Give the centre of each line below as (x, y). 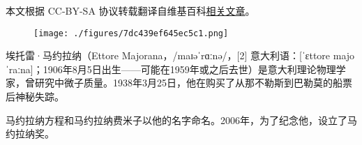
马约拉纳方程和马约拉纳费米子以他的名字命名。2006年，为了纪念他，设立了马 (181, 120)
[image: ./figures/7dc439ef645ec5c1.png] (131, 33)
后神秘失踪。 (35, 97)
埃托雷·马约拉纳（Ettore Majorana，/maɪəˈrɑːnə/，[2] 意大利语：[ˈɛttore (168, 55)
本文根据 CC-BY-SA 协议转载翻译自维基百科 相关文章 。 (130, 10)
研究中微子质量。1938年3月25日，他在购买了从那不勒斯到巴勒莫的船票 (193, 83)
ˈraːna (18, 69)
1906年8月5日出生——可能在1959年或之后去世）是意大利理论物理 (189, 69)
